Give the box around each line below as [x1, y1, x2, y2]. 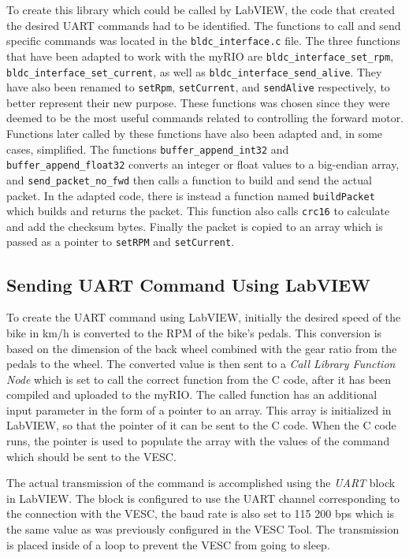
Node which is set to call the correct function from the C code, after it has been [6, 370, 392, 387]
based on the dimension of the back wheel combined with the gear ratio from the [6, 340, 397, 356]
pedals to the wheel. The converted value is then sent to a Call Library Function [6, 355, 396, 372]
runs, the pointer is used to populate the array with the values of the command [6, 433, 390, 449]
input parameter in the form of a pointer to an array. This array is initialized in [6, 401, 392, 418]
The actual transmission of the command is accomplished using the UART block [6, 474, 396, 491]
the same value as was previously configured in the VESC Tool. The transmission [6, 521, 400, 538]
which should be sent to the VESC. [6, 448, 177, 464]
